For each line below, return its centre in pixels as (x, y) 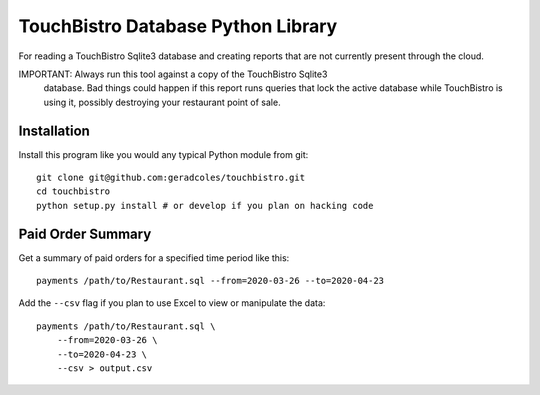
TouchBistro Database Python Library (178, 26)
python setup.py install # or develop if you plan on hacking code (205, 205)
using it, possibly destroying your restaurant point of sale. (162, 102)
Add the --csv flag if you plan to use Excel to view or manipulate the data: (172, 303)
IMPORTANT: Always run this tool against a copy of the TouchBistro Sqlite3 (173, 74)
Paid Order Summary (85, 233)
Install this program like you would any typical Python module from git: (163, 154)
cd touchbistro (73, 191)
